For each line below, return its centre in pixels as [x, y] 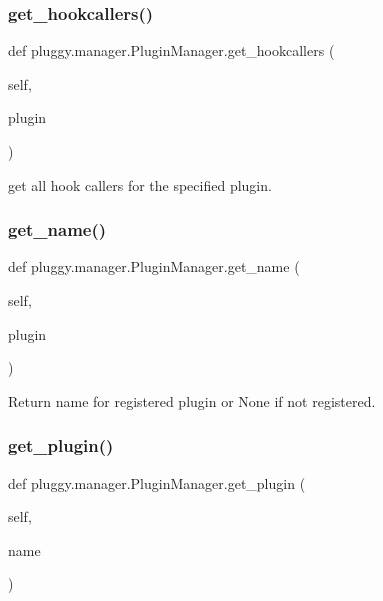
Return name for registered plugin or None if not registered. [192, 400]
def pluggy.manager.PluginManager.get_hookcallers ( [171, 50]
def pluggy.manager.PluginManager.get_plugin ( [157, 482]
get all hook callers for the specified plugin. [140, 184]
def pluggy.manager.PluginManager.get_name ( [154, 266]
